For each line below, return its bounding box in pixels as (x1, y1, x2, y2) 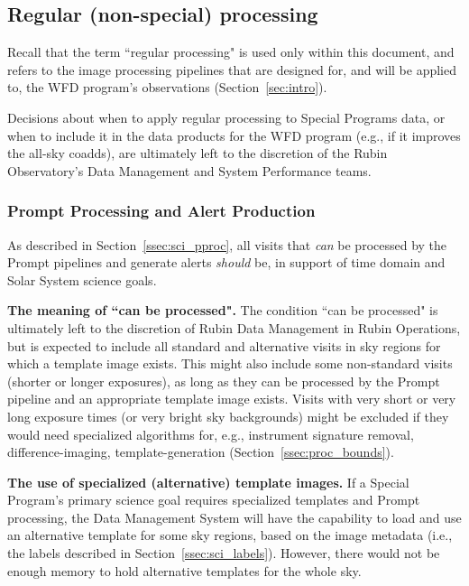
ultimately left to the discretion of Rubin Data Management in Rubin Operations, (7, 318, 461, 337)
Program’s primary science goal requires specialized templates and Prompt (7, 490, 420, 509)
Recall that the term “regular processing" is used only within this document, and (7, 42, 455, 61)
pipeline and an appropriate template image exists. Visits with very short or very (7, 389, 456, 408)
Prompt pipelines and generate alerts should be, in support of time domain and (7, 253, 446, 272)
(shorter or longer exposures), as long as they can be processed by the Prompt (7, 371, 440, 390)
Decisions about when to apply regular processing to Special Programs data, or (7, 107, 446, 126)
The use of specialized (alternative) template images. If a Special (7, 472, 409, 491)
